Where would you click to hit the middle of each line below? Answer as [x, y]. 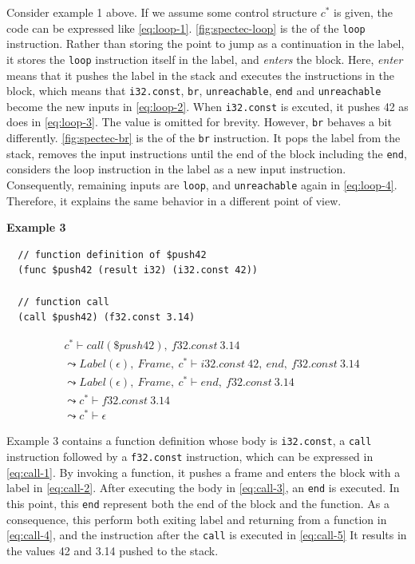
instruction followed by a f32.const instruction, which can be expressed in [190, 456]
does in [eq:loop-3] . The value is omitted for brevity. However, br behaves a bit [199, 122]
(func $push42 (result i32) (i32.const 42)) [138, 270]
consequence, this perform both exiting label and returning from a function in [197, 519]
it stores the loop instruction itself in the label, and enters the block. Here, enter [205, 59]
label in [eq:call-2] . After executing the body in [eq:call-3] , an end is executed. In [203, 488]
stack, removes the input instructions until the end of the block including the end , [207, 153]
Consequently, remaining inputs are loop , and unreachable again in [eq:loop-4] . [202, 184]
